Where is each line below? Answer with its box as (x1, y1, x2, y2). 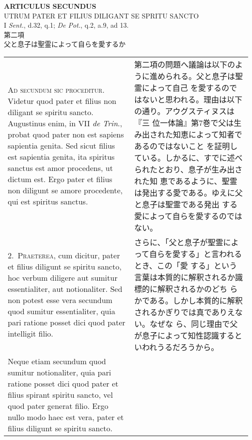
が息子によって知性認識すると (134, 329, 242, 341)
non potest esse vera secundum (8, 294, 112, 305)
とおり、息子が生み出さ (157, 163, 243, 175)
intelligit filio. (8, 327, 53, 339)
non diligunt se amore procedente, (8, 185, 123, 196)
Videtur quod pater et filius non (8, 95, 116, 107)
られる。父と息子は (165, 70, 235, 82)
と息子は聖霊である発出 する (134, 198, 238, 210)
